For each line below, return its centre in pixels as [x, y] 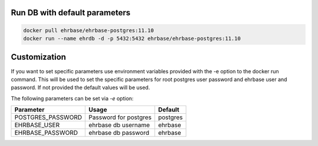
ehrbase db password [119, 133]
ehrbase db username [119, 125]
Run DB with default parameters [71, 13]
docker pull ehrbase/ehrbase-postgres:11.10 [89, 30]
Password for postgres [120, 117]
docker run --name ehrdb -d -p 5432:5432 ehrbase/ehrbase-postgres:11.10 [132, 38]
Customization [39, 57]
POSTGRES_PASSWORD [48, 117]
